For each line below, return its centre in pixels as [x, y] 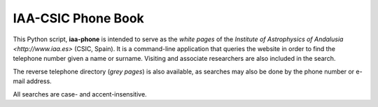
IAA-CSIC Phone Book [79, 18]
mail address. [32, 81]
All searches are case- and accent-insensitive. [80, 94]
